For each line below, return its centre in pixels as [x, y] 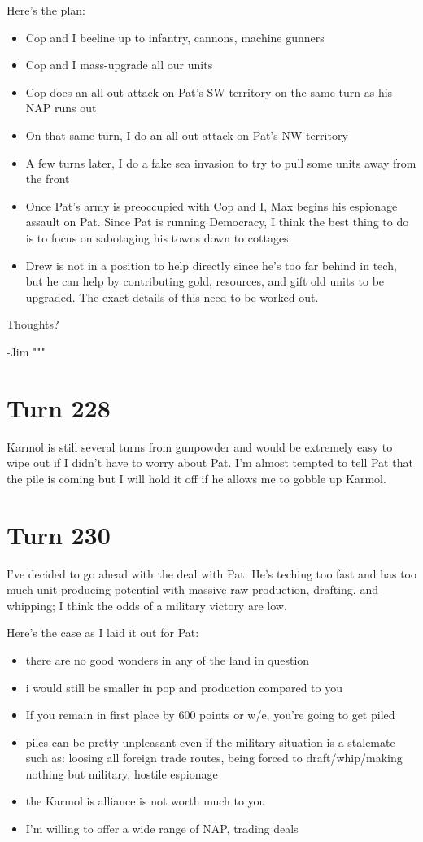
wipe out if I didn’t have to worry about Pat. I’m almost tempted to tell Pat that [210, 462]
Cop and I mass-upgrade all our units [119, 65]
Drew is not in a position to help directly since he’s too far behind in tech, [211, 265]
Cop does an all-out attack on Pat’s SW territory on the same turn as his [209, 92]
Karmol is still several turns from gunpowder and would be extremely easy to [200, 446]
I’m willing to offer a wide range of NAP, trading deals [162, 829]
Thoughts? [33, 324]
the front [48, 179]
